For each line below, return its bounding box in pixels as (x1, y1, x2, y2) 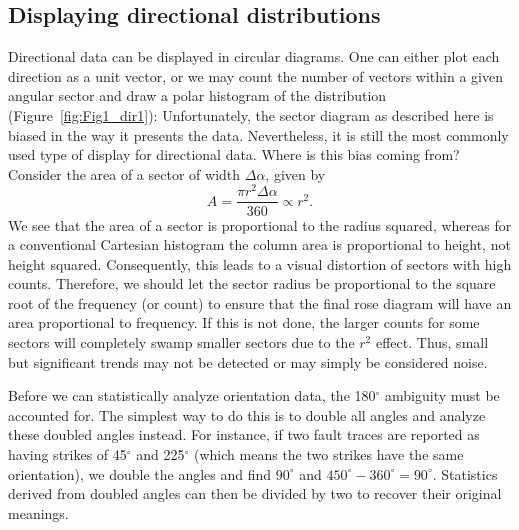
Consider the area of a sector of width (8, 163, 241, 184)
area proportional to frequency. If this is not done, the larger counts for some (8, 312, 480, 333)
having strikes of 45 (8, 444, 127, 465)
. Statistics (432, 463, 498, 484)
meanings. (8, 502, 69, 523)
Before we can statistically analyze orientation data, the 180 (8, 385, 376, 406)
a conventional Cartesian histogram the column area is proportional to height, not (8, 234, 511, 255)
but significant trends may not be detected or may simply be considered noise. (8, 351, 488, 372)
